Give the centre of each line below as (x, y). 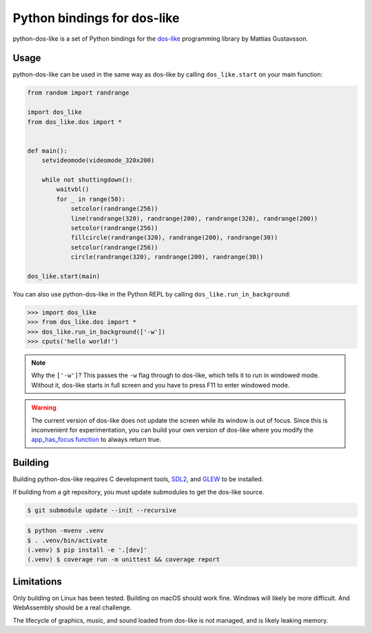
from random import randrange (78, 93)
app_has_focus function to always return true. (96, 440)
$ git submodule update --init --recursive (102, 510)
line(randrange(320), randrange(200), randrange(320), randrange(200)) (194, 218)
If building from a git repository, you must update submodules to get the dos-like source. (138, 492)
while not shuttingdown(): (87, 180)
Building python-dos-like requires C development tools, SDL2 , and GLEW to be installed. (138, 479)
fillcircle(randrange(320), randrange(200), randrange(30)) (174, 238)
